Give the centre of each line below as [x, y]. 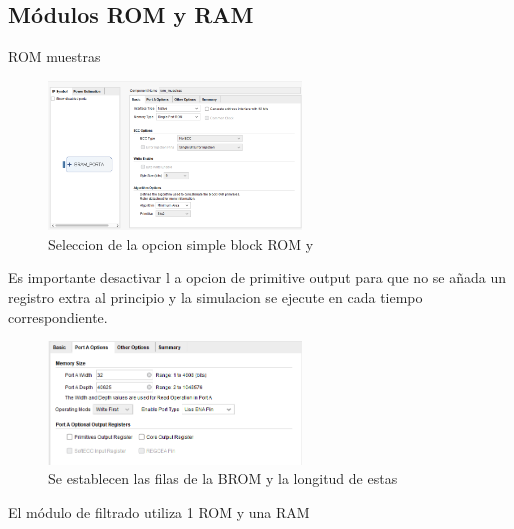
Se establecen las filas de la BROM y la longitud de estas [223, 478]
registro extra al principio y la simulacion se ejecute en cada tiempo [215, 296]
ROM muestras [54, 56]
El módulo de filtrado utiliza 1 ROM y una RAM [159, 512]
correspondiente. [58, 316]
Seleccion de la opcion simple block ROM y [181, 243]
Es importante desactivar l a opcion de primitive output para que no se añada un [257, 277]
